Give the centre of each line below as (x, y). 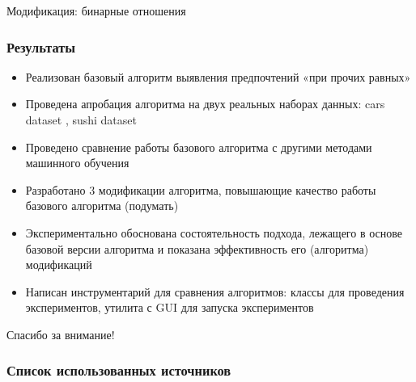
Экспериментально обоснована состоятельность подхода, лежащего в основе (214, 232)
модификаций (59, 264)
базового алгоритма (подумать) (102, 206)
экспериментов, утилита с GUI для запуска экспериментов (170, 307)
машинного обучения (77, 163)
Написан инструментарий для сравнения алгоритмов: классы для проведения (215, 291)
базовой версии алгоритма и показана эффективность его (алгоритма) (197, 248)
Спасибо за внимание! (61, 334)
